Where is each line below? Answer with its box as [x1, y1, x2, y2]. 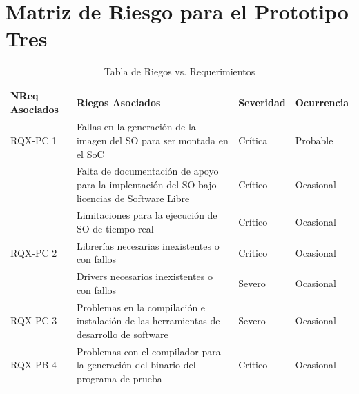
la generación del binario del [76, 357, 196, 372]
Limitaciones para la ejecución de [76, 208, 217, 222]
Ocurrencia [295, 95, 349, 109]
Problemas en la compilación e [76, 299, 206, 314]
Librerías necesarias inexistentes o [76, 238, 220, 253]
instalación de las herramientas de [76, 313, 220, 328]
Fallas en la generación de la [76, 119, 196, 134]
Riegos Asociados [76, 95, 161, 109]
